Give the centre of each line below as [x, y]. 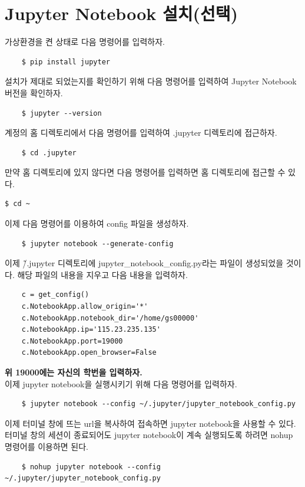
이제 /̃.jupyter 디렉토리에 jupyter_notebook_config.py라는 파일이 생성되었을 [144, 263]
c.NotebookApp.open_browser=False [89, 353]
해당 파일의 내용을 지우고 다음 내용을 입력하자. [102, 274]
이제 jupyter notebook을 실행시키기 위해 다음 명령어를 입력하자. [121, 383]
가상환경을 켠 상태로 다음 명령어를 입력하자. [85, 42]
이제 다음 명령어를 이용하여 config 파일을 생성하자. [97, 223]
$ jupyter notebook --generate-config [97, 243]
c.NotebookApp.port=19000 [72, 341]
